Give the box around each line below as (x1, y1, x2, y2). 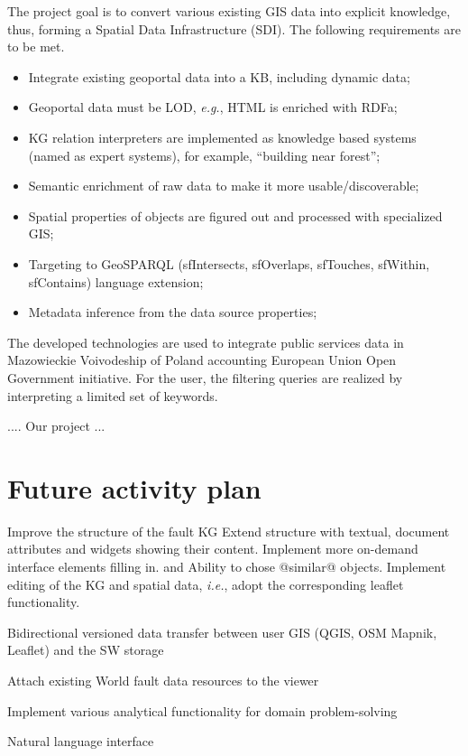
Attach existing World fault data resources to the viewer (7, 670, 319, 689)
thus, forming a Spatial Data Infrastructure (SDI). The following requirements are (7, 19, 461, 38)
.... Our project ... (7, 416, 106, 435)
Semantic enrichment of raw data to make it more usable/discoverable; (28, 176, 419, 195)
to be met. (7, 37, 65, 56)
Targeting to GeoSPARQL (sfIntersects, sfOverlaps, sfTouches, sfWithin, (28, 254, 430, 273)
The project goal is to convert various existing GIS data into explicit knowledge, (7, 2, 451, 20)
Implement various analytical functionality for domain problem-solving (7, 701, 398, 720)
